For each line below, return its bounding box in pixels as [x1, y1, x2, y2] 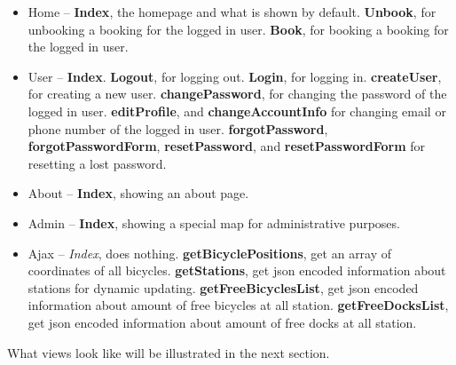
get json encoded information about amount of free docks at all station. [28, 313, 417, 331]
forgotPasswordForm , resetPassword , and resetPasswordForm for [28, 137, 426, 155]
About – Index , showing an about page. [28, 184, 249, 202]
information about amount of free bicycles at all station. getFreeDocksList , [28, 296, 449, 314]
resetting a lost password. [28, 154, 167, 172]
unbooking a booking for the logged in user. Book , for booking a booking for [28, 20, 449, 38]
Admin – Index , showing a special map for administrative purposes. [28, 213, 400, 232]
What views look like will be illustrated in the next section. [7, 343, 330, 361]
